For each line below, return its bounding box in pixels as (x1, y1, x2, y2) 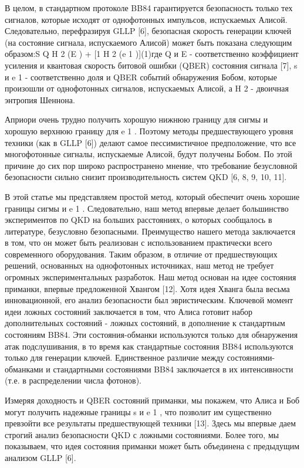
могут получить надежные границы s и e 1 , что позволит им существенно (5, 405, 272, 418)
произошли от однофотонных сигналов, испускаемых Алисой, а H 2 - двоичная (5, 82, 289, 94)
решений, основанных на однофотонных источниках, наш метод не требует (5, 259, 274, 272)
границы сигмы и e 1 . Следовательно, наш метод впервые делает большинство (5, 202, 289, 214)
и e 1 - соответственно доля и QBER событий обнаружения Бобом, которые (5, 70, 277, 83)
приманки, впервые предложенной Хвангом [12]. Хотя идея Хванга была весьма (5, 282, 290, 294)
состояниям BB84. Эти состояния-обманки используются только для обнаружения (5, 328, 298, 341)
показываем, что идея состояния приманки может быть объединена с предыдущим (5, 440, 300, 452)
